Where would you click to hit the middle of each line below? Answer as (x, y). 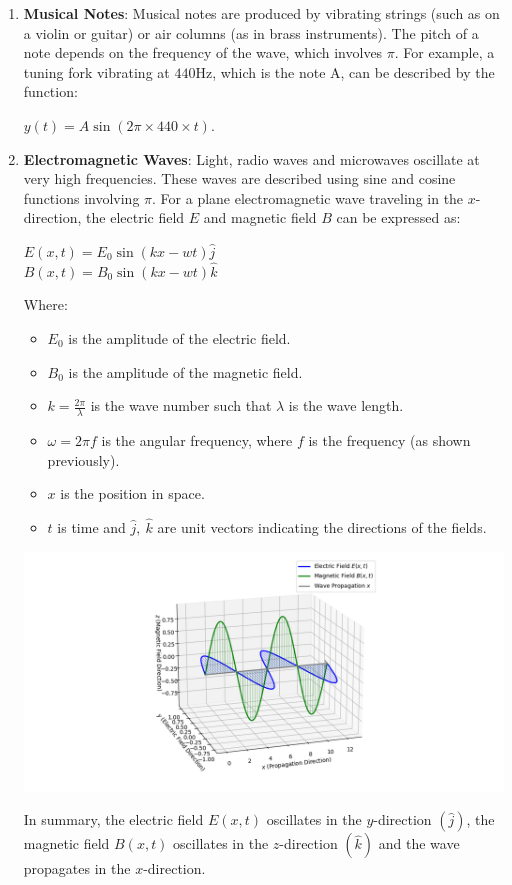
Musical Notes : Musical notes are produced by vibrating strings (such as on (261, 13)
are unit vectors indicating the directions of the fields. (322, 526)
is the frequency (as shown (389, 439)
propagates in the (77, 868)
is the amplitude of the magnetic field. (185, 371)
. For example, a (444, 52)
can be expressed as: (398, 217)
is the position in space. (132, 493)
